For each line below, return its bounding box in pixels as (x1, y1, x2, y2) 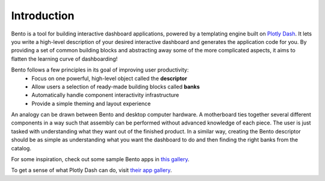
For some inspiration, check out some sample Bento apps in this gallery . (11, 156, 190, 163)
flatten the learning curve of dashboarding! (11, 55, 118, 63)
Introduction (11, 9, 75, 22)
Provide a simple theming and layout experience (31, 100, 151, 107)
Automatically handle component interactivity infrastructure (31, 91, 179, 99)
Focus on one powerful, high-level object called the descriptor (31, 75, 188, 82)
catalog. (11, 144, 31, 152)
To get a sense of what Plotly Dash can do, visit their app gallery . (11, 167, 172, 174)
